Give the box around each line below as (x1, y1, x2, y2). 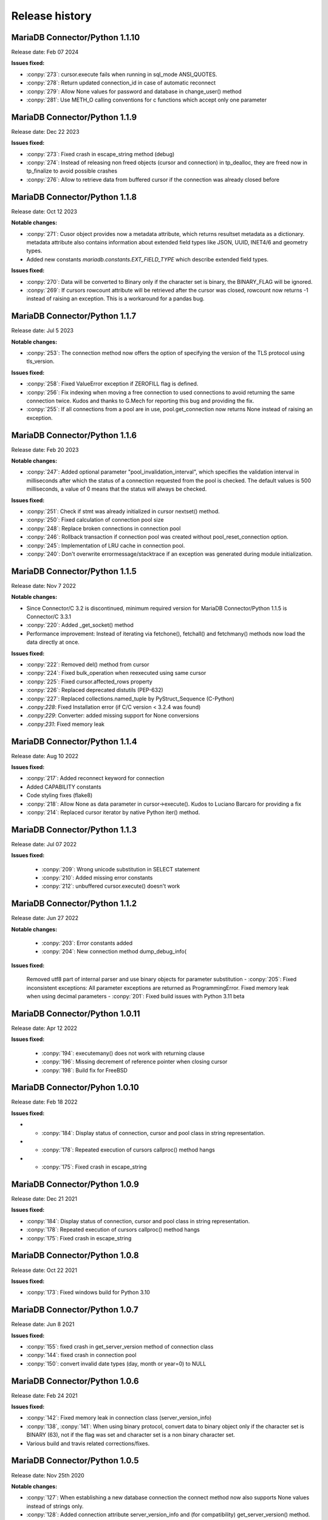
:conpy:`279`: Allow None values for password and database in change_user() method (26, 88, 242, 95)
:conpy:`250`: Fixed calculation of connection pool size (26, 516, 164, 523)
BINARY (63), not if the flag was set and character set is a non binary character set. (26, 1431, 235, 1439)
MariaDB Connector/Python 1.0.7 (11, 1305, 139, 1315)
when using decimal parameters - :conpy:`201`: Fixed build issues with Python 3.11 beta (26, 993, 245, 1000)
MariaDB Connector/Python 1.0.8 (11, 1250, 139, 1261)
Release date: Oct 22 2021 (11, 1266, 77, 1274)
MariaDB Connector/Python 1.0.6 (11, 1376, 139, 1386)
